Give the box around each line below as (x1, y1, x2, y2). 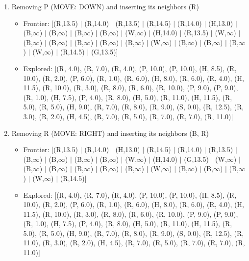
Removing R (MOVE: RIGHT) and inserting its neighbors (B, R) (11, 128, 209, 138)
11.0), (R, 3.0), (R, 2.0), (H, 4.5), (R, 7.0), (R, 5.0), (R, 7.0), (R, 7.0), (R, (23, 237, 245, 248)
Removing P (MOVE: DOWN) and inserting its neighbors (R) (11, 1, 199, 11)
